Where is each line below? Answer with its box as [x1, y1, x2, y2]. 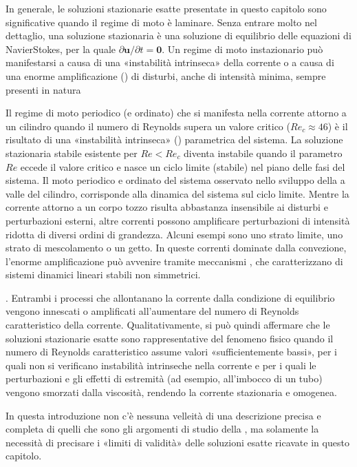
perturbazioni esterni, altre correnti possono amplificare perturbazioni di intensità [6, 213, 350, 227]
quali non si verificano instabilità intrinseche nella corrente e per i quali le [6, 357, 316, 372]
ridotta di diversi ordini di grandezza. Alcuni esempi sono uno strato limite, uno [6, 227, 343, 241]
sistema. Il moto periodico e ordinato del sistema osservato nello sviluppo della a [6, 173, 345, 187]
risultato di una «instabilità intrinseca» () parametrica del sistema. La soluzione [6, 132, 343, 147]
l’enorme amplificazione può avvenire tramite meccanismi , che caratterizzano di [6, 253, 343, 268]
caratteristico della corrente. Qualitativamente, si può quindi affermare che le [6, 318, 330, 332]
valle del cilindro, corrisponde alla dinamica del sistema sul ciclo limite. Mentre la [6, 186, 349, 200]
